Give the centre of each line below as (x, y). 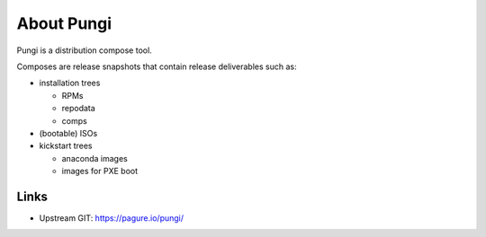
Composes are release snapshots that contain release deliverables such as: (157, 66)
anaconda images (94, 158)
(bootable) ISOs (68, 133)
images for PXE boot (100, 171)
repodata (79, 109)
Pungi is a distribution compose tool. (84, 50)
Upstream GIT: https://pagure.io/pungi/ (112, 218)
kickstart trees (66, 146)
